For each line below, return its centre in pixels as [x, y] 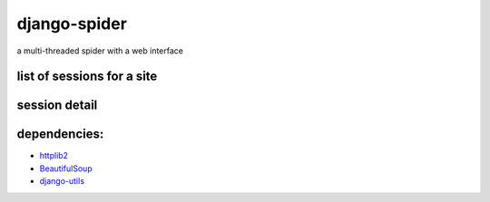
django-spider [72, 24]
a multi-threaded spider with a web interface [100, 51]
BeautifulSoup [66, 168]
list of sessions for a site [87, 77]
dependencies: [60, 135]
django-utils [62, 181]
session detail [57, 106]
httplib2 [54, 156]
